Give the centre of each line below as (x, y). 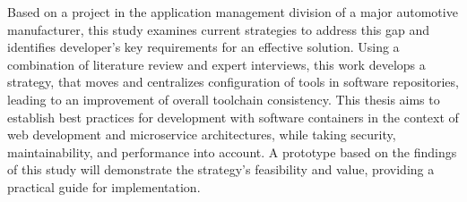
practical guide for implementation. (104, 186)
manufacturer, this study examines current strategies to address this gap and (219, 29)
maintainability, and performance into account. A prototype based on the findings (232, 151)
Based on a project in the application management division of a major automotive (233, 12)
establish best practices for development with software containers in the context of (233, 117)
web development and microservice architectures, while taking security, (202, 135)
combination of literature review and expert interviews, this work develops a (216, 64)
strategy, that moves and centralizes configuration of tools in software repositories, (233, 82)
